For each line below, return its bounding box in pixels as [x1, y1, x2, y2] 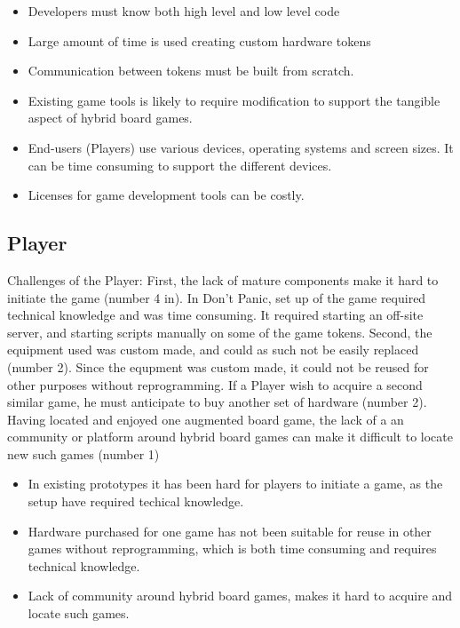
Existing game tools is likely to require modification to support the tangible [28, 91, 440, 109]
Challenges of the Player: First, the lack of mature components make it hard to [7, 270, 439, 289]
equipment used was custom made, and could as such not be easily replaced [7, 340, 419, 359]
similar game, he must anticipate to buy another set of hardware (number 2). [7, 393, 427, 411]
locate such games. [28, 604, 130, 623]
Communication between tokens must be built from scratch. [28, 61, 354, 80]
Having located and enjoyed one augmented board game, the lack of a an [7, 409, 404, 428]
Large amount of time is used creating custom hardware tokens [28, 31, 371, 50]
